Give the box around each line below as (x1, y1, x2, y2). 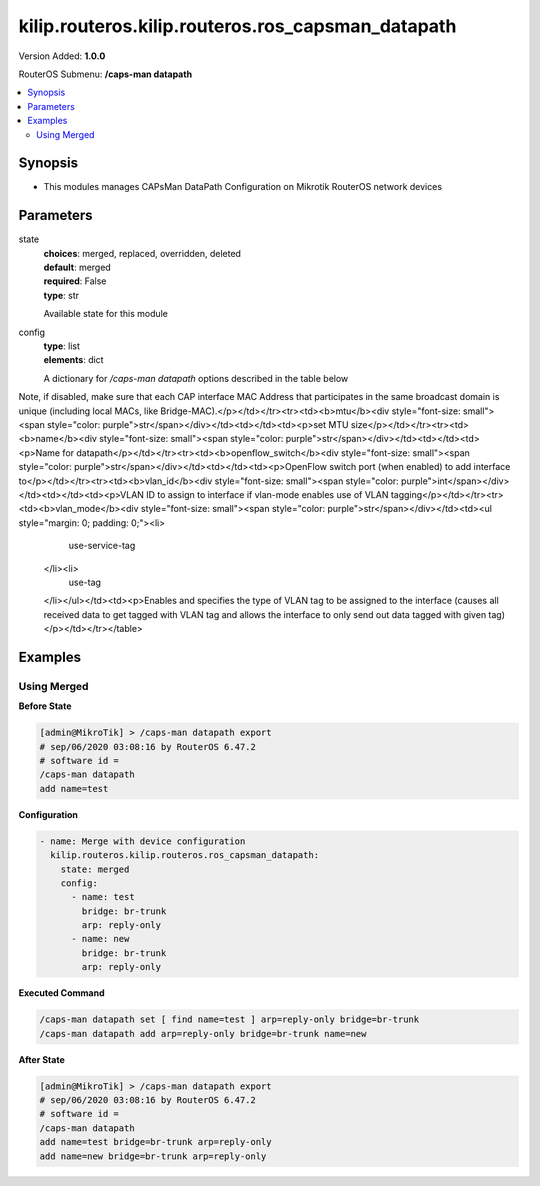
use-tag (68, 576, 102, 588)
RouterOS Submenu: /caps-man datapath (18, 68, 193, 80)
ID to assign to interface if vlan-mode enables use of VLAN (146, 488, 389, 500)
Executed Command (18, 987, 105, 999)
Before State (18, 700, 72, 712)
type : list (43, 340, 80, 352)
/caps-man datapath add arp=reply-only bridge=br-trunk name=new (39, 1028, 367, 1039)
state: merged (60, 863, 130, 875)
